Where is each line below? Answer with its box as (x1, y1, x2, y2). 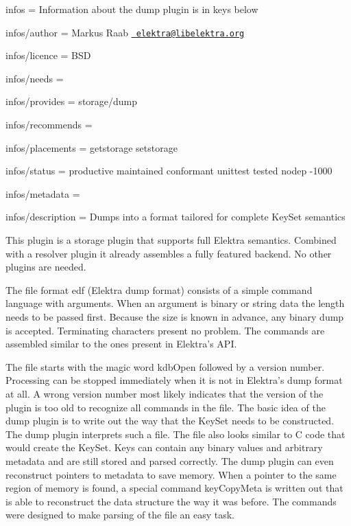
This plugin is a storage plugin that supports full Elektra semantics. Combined (5, 233, 337, 247)
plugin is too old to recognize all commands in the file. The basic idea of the (5, 400, 326, 414)
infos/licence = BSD (5, 48, 91, 62)
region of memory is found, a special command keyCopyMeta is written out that (5, 481, 343, 495)
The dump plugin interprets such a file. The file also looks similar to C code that (5, 426, 346, 441)
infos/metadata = (5, 186, 80, 201)
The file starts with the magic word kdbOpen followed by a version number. (5, 359, 325, 374)
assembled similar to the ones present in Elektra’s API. (5, 336, 237, 351)
